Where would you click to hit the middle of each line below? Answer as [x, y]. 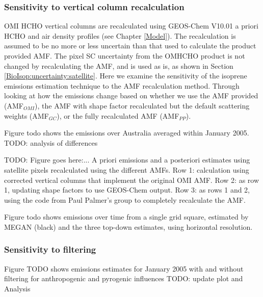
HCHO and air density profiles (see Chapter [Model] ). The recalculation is [120, 35]
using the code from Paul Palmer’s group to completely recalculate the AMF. [125, 199]
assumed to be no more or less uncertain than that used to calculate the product [130, 46]
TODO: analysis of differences [51, 142]
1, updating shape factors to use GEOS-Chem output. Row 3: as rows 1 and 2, [127, 190]
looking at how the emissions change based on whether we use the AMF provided [131, 96]
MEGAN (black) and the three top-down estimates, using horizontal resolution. [128, 226]
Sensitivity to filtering [50, 249]
